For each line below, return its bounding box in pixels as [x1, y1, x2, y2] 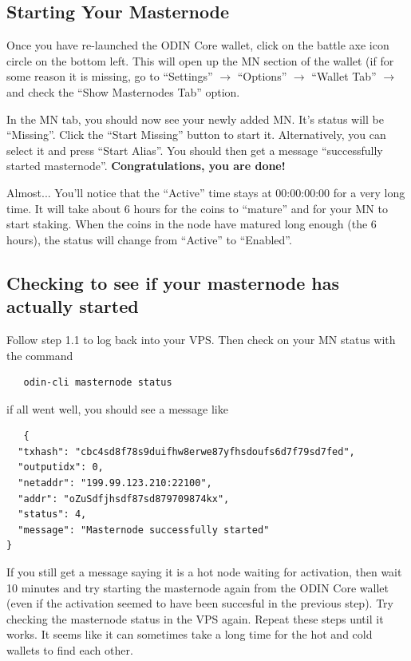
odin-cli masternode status [23, 377, 172, 389]
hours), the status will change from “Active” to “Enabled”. [6, 231, 292, 247]
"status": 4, [18, 509, 87, 520]
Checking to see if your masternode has [6, 270, 340, 295]
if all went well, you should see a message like [6, 400, 228, 417]
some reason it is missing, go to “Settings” [6, 68, 213, 85]
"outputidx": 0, [18, 461, 104, 473]
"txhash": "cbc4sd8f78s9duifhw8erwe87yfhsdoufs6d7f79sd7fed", [18, 445, 355, 457]
